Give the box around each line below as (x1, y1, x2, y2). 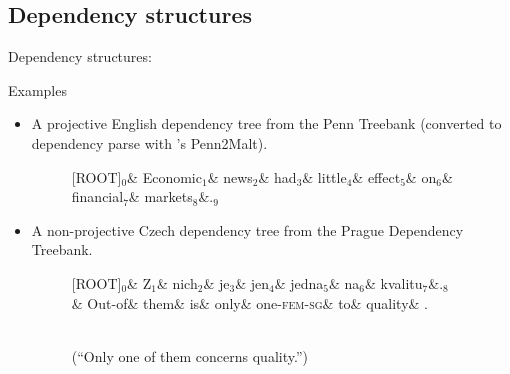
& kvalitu (365, 272, 423, 293)
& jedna (274, 272, 324, 293)
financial (71, 186, 124, 207)
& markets (128, 186, 193, 207)
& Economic (127, 166, 202, 187)
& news (207, 166, 253, 187)
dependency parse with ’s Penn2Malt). (31, 132, 268, 153)
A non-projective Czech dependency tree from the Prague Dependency (31, 219, 464, 240)
